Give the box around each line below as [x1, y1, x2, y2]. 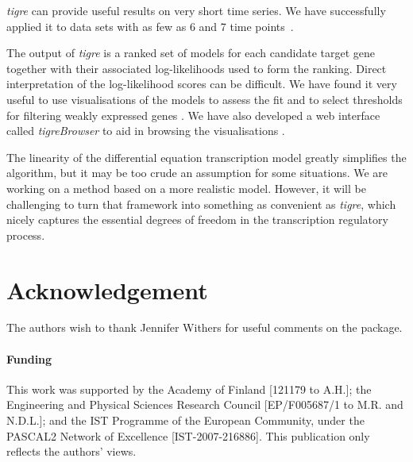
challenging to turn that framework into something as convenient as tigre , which [6, 195, 396, 212]
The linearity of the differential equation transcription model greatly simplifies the [6, 148, 407, 165]
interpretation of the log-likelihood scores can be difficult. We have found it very [6, 75, 397, 92]
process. [6, 226, 45, 243]
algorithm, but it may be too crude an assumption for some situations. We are [6, 164, 388, 181]
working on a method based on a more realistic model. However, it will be [6, 179, 366, 196]
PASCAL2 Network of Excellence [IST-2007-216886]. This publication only [6, 427, 370, 444]
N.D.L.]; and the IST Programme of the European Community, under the [6, 412, 365, 429]
